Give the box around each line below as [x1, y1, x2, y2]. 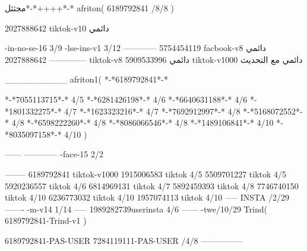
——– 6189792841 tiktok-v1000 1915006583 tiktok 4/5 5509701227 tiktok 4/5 [5, 167, 287, 180]
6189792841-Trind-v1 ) [5, 214, 87, 227]
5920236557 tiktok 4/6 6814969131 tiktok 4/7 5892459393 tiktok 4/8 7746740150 [5, 179, 299, 192]
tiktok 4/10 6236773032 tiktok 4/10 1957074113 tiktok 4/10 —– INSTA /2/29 [5, 191, 290, 204]
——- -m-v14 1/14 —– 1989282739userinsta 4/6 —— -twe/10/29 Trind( [5, 202, 267, 215]
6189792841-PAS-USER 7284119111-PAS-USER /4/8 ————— [5, 234, 243, 246]
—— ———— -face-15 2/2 [5, 148, 104, 160]
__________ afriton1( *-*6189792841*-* [5, 73, 168, 85]
